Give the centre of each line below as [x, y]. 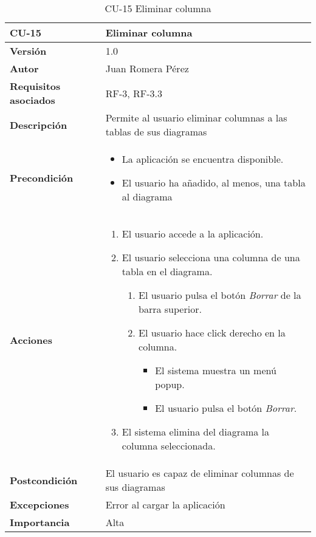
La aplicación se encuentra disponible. [203, 159]
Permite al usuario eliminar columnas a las [196, 118]
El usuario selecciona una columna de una [211, 257]
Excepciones [39, 505]
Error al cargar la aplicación [165, 505]
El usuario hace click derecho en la [212, 333]
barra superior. [170, 309]
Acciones [31, 340]
